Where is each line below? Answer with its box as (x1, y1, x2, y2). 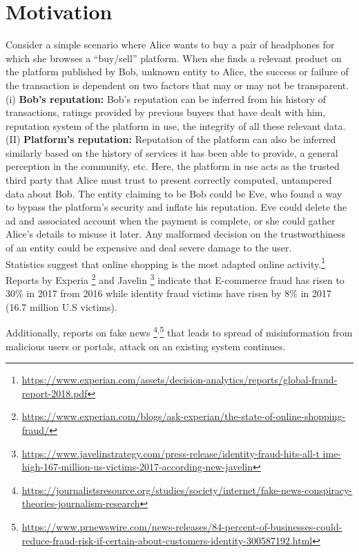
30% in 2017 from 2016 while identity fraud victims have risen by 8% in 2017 (6, 286, 331, 301)
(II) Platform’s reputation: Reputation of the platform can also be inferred (6, 132, 336, 146)
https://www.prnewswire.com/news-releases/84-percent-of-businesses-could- (21, 519, 342, 533)
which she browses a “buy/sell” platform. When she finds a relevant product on (6, 50, 342, 65)
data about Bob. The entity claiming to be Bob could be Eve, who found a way (6, 186, 342, 200)
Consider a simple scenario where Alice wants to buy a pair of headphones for (6, 37, 335, 52)
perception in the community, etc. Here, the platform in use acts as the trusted (6, 159, 340, 173)
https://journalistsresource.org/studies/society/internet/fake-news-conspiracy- (21, 482, 353, 497)
